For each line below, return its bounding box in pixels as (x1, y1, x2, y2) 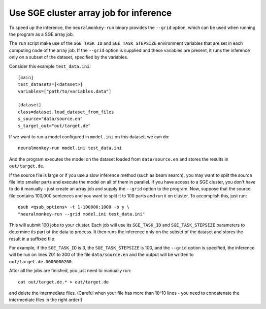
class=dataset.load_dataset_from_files (18, 109, 114, 115)
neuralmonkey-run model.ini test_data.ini (18, 145, 122, 151)
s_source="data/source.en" (18, 116, 83, 122)
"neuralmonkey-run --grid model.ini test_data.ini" (18, 211, 145, 216)
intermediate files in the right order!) (9, 297, 83, 303)
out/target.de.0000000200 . (9, 258, 73, 264)
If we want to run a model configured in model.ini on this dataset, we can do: (9, 134, 170, 140)
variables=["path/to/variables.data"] (18, 89, 112, 94)
